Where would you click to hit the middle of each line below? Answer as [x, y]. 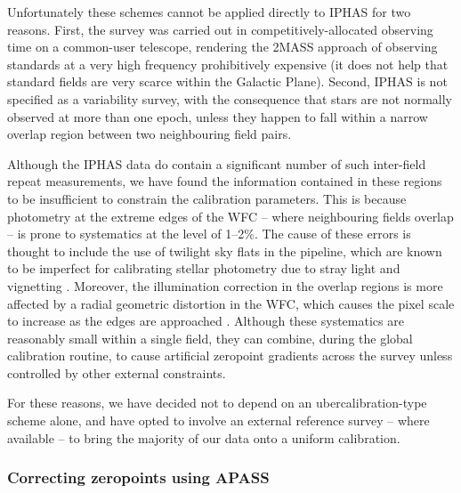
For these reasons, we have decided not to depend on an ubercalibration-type [217, 403]
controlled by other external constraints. [117, 372]
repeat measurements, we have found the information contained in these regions [225, 181]
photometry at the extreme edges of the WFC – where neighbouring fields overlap [230, 216]
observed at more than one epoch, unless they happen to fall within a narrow [218, 116]
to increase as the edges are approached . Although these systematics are [206, 321]
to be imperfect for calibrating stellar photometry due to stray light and [204, 268]
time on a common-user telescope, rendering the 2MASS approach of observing [222, 47]
